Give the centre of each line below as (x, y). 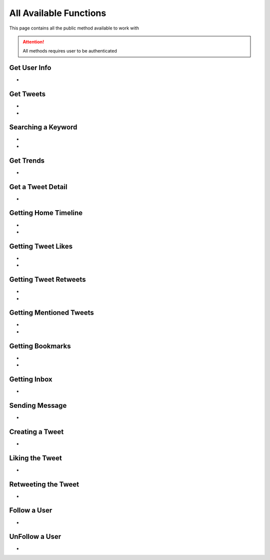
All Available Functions (58, 13)
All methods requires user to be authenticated (70, 51)
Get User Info (30, 68)
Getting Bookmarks (40, 346)
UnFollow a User (35, 537)
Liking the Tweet (36, 458)
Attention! (33, 42)
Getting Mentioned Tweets (52, 313)
